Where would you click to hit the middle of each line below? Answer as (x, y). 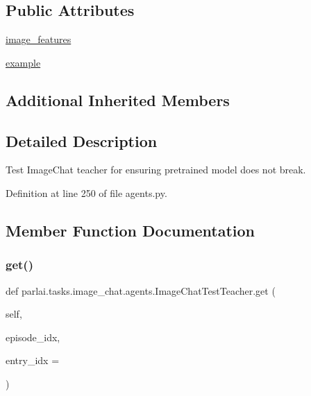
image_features (39, 39)
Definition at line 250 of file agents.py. (86, 192)
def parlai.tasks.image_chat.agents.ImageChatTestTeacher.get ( (141, 290)
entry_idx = (33, 360)
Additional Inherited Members (118, 100)
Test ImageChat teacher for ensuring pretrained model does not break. (156, 170)
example (23, 62)
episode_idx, (33, 337)
